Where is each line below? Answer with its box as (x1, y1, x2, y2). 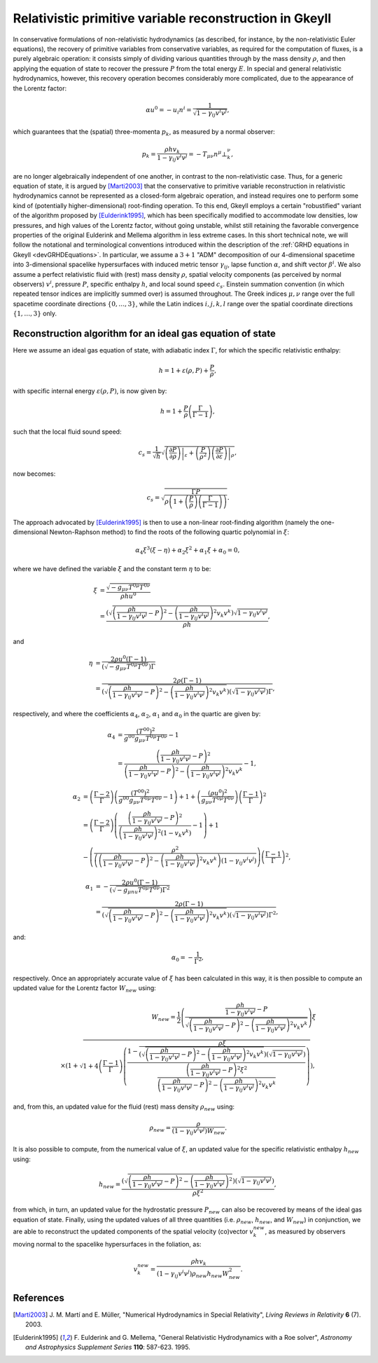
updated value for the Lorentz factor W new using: (13, 984, 157, 994)
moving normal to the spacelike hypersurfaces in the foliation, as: (13, 1240, 202, 1248)
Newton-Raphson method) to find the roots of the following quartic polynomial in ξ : (49, 528, 290, 536)
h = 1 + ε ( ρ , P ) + (158, 367, 209, 374)
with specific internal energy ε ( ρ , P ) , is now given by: (13, 386, 167, 395)
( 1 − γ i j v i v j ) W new (171, 1125, 225, 1137)
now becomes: (13, 470, 56, 478)
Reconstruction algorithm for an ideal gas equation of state (13, 327, 276, 339)
